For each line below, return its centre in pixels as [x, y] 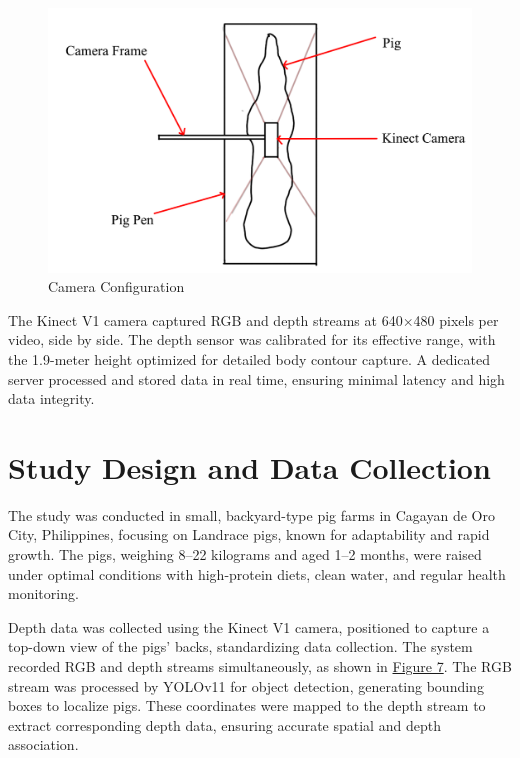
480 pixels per [456, 319]
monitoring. [43, 593]
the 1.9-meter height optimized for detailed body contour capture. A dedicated [249, 358]
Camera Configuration [116, 286]
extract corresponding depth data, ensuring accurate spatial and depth [224, 724]
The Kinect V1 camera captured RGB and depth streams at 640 [205, 319]
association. [43, 744]
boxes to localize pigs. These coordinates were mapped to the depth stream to [247, 705]
